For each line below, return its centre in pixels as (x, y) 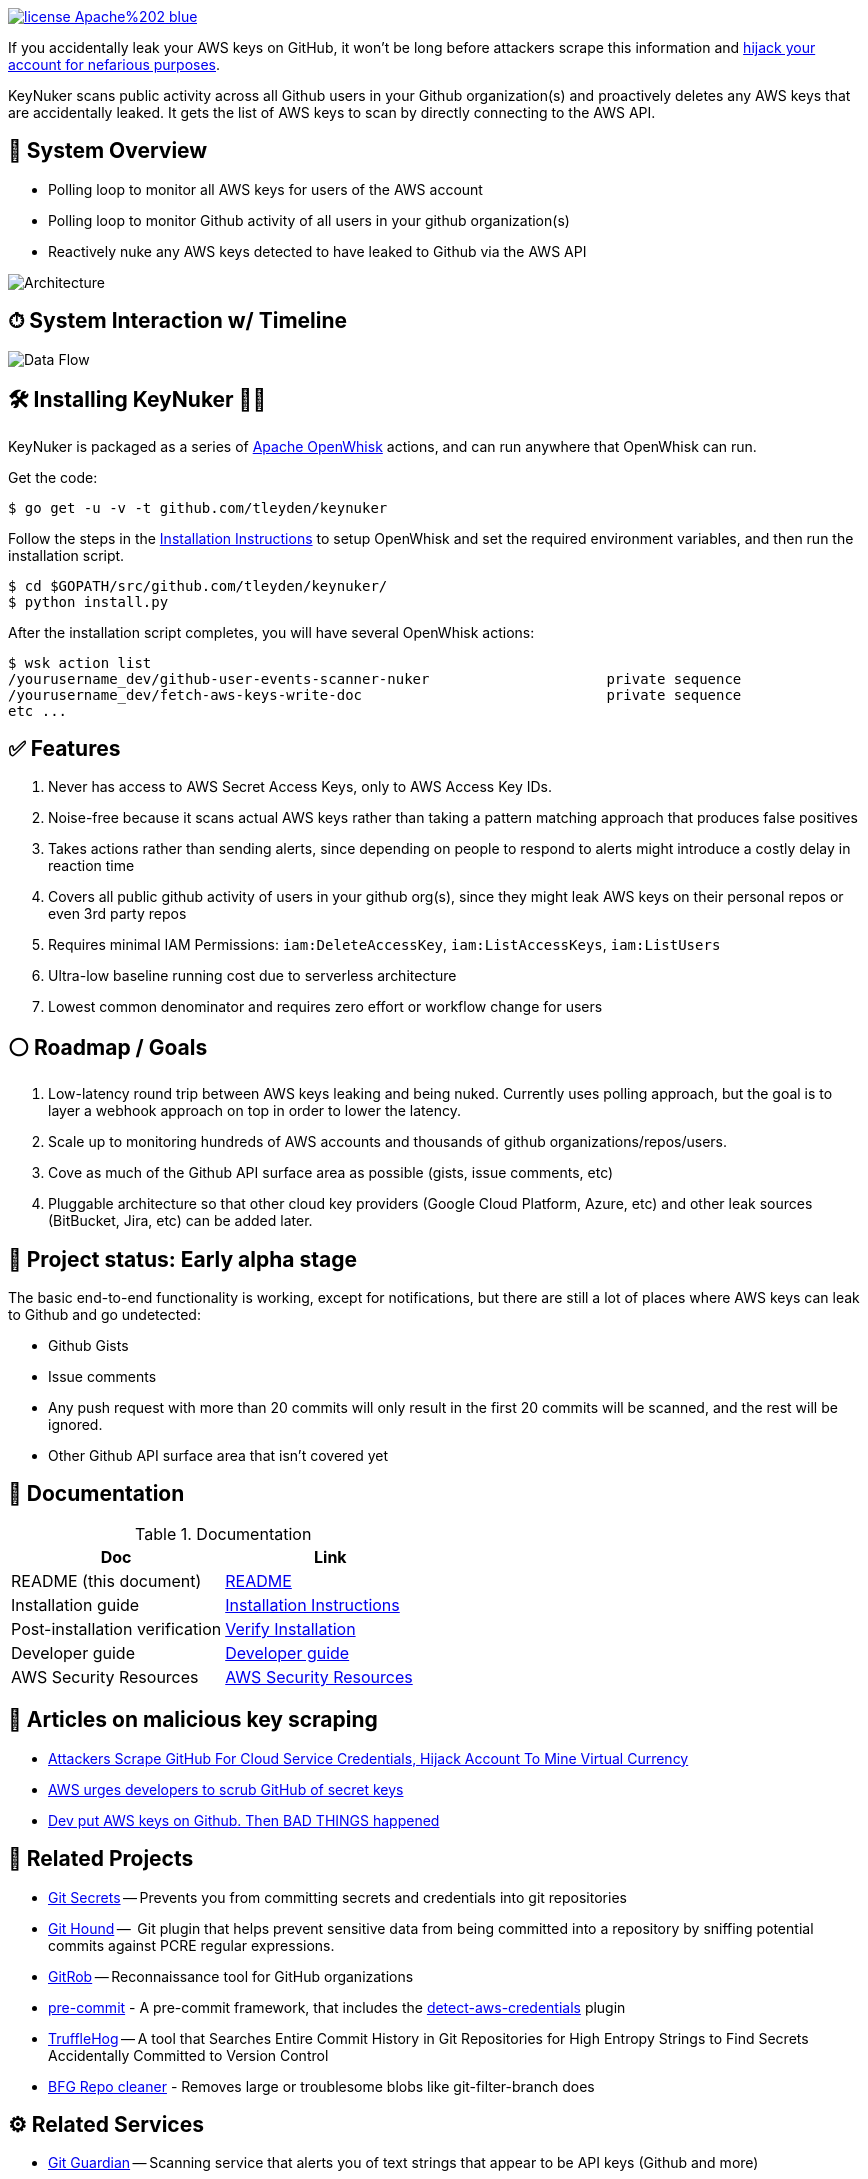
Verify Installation (290, 1628)
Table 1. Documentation (223, 1533)
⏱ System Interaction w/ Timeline (178, 321)
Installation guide (75, 1604)
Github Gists (88, 1346)
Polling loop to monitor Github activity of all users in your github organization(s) (309, 220)
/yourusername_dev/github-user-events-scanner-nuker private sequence (375, 678)
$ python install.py (88, 601)
